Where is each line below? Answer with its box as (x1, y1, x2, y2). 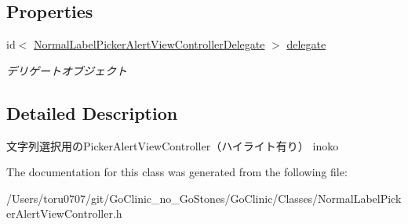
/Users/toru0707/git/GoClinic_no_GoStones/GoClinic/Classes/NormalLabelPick (6, 190, 402, 206)
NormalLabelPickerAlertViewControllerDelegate (34, 36, 265, 52)
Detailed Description (6, 100, 178, 125)
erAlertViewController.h (6, 205, 122, 222)
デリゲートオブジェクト (6, 62, 127, 78)
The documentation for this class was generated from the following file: (6, 164, 348, 180)
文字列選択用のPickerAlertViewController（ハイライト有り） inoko (6, 137, 339, 154)
